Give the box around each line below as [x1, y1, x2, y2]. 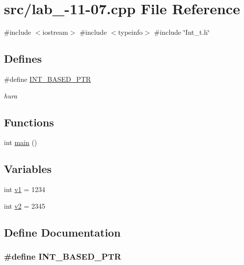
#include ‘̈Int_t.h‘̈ [154, 27, 210, 37]
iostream [42, 27, 68, 37]
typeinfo [118, 27, 143, 37]
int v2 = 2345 [4, 200, 46, 211]
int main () [4, 137, 37, 147]
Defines [4, 51, 42, 66]
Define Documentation [4, 224, 121, 240]
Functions [4, 114, 54, 129]
